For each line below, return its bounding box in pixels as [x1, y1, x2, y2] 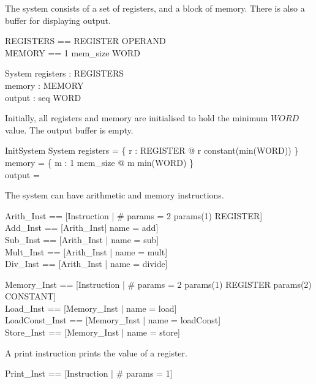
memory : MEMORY [5, 78, 84, 91]
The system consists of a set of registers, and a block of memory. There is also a [5, 2, 305, 14]
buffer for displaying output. [5, 13, 111, 26]
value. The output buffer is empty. [5, 123, 134, 136]
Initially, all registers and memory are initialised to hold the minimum [5, 111, 268, 124]
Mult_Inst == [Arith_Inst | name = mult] [5, 245, 168, 258]
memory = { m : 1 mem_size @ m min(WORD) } [5, 156, 194, 168]
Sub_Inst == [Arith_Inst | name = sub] [5, 233, 159, 246]
